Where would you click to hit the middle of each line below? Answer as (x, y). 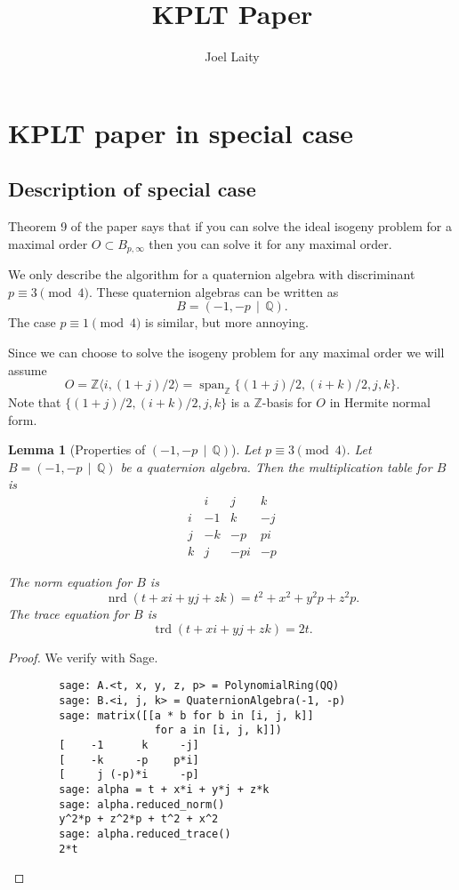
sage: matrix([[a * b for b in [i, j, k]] (186, 715)
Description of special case (132, 189)
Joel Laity (232, 56)
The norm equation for (70, 582)
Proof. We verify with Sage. (83, 657)
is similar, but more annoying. (227, 322)
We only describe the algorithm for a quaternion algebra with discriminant (212, 274)
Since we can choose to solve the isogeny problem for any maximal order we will (226, 352)
